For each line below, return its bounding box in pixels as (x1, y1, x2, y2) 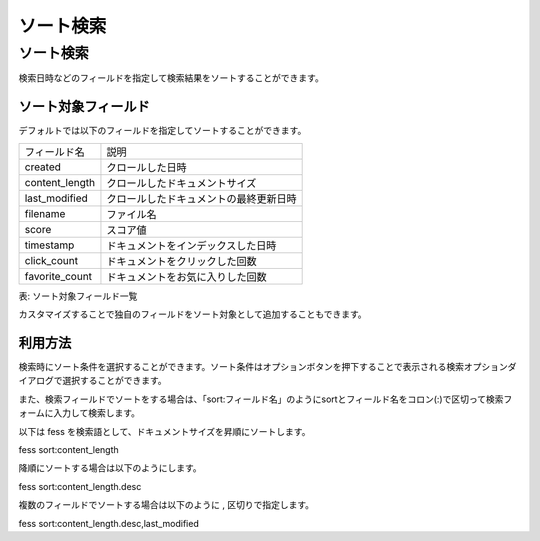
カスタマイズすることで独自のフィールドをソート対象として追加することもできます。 (18, 308, 367, 320)
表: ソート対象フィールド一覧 (18, 290, 138, 302)
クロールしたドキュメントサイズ (106, 176, 257, 190)
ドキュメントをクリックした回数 (106, 254, 257, 268)
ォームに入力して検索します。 (18, 407, 140, 419)
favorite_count (24, 269, 93, 283)
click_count (24, 253, 79, 267)
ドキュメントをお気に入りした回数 (106, 270, 267, 284)
